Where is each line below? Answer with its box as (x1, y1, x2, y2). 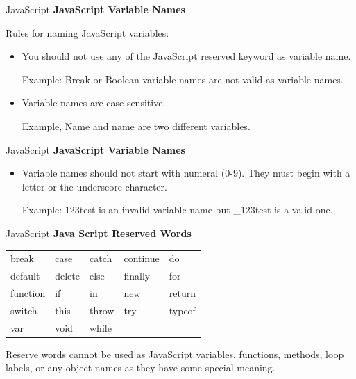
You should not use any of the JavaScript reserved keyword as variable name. (22, 49, 351, 63)
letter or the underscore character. (22, 179, 167, 193)
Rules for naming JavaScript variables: (6, 25, 169, 40)
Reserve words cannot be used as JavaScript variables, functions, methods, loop (6, 346, 344, 361)
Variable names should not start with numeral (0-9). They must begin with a (22, 166, 350, 180)
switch (10, 303, 37, 317)
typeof (169, 303, 196, 317)
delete (55, 268, 80, 283)
